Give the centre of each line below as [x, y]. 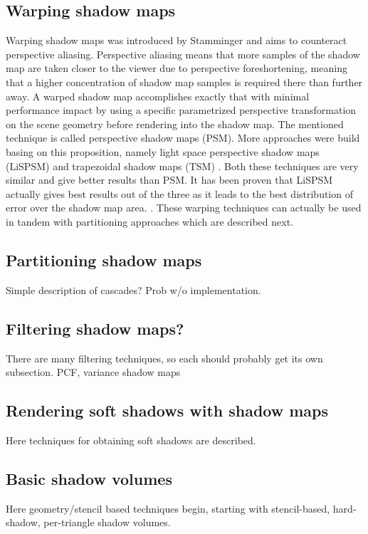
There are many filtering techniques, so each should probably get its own [164, 358]
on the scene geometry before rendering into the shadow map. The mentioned [175, 124]
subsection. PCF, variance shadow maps [93, 372]
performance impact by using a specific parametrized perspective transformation [181, 110]
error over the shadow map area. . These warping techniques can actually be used [184, 208]
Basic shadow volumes [89, 478]
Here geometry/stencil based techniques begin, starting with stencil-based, [168, 508]
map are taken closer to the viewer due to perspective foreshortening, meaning [177, 68]
